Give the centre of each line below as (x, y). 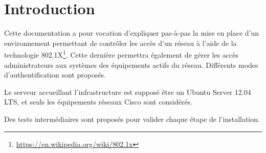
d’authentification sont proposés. (55, 75)
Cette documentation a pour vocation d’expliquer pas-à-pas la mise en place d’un (132, 33)
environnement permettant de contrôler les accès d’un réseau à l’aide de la (120, 43)
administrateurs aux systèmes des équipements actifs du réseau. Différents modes (131, 65)
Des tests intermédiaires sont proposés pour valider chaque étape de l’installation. (132, 119)
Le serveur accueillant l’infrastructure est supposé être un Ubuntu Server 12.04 (128, 92)
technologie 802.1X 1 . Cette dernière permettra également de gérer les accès (121, 54)
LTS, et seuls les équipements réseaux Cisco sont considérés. (98, 102)
